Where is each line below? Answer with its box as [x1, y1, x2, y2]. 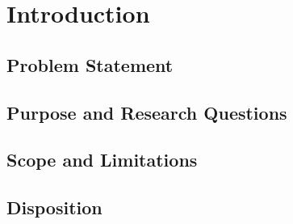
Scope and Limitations [6, 147, 198, 172]
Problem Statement [6, 52, 174, 77]
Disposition [6, 195, 103, 220]
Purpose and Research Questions [6, 99, 287, 125]
